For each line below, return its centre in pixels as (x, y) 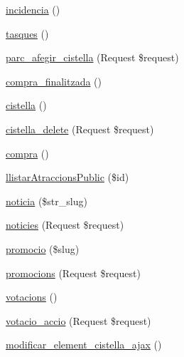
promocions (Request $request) (73, 273)
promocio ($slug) (43, 248)
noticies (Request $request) (65, 225)
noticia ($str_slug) (47, 201)
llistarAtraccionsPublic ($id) (67, 177)
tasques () (27, 33)
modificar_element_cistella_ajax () (84, 345)
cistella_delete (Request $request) (80, 129)
